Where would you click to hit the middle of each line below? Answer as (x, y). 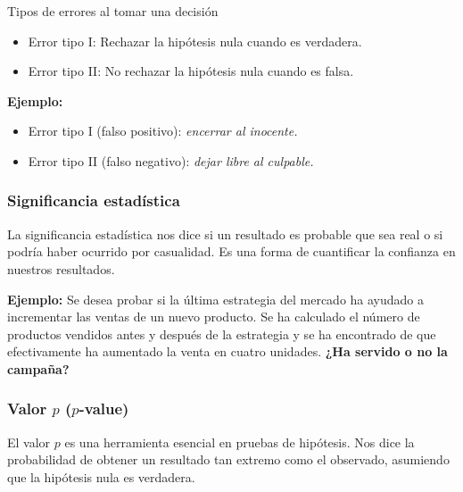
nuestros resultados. (61, 268)
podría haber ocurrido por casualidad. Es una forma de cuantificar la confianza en (231, 251)
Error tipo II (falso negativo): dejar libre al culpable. (171, 160)
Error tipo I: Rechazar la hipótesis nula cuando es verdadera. (195, 41)
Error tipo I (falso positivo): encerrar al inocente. (163, 131)
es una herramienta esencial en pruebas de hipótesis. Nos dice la (240, 442)
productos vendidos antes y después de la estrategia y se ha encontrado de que (222, 334)
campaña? (38, 368)
